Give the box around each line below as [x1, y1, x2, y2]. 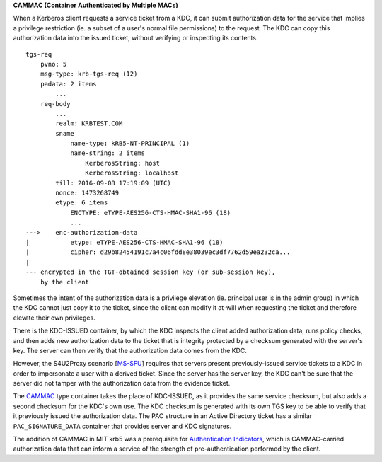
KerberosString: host [85, 159, 161, 167]
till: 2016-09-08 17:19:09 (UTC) [55, 179, 171, 187]
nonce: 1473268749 [55, 189, 120, 197]
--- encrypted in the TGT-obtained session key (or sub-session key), [25, 268, 276, 276]
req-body [40, 100, 71, 108]
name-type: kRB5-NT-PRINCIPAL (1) [70, 139, 190, 148]
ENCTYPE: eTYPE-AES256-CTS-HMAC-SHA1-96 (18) [70, 209, 231, 216]
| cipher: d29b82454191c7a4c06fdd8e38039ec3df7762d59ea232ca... [25, 248, 291, 256]
